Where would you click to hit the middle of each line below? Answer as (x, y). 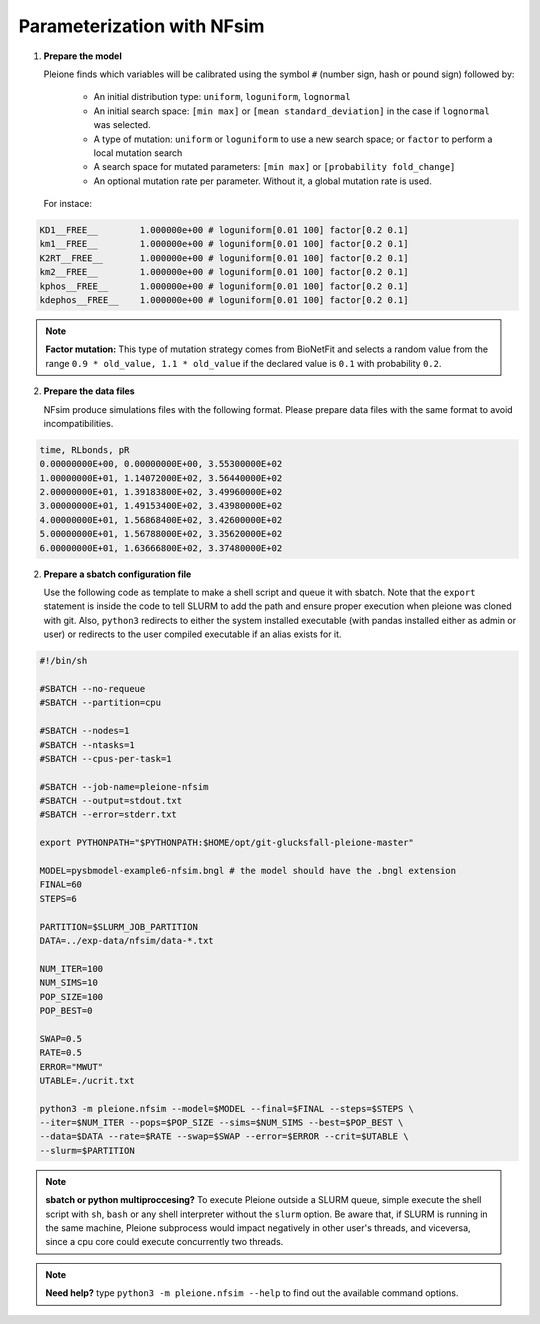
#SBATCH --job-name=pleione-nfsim (124, 786)
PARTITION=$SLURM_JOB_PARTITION (119, 926)
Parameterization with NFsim (141, 26)
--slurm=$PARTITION (87, 1150)
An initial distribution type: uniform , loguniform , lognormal (222, 97)
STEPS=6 (58, 898)
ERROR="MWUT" (71, 1066)
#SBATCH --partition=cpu (100, 703)
